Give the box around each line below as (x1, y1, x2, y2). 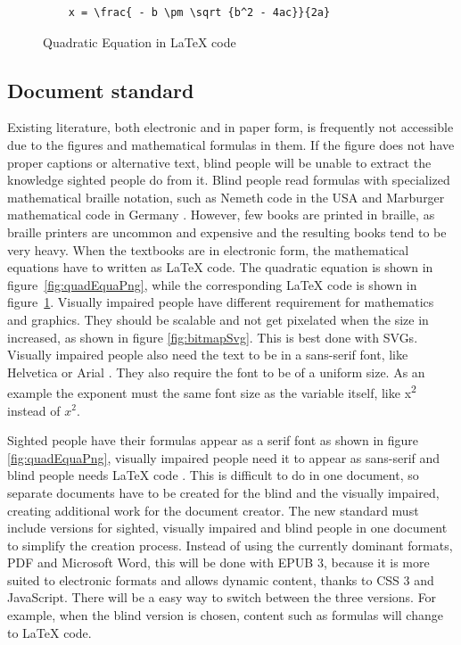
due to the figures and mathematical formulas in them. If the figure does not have (7, 135, 455, 153)
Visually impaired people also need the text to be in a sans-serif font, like (7, 345, 408, 364)
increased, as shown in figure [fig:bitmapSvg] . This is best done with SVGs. (7, 327, 418, 346)
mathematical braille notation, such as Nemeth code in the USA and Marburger (7, 187, 445, 206)
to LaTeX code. (7, 623, 92, 641)
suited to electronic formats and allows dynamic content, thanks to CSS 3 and (7, 570, 434, 589)
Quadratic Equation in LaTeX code (43, 32, 236, 51)
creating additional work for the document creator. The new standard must (7, 500, 419, 519)
